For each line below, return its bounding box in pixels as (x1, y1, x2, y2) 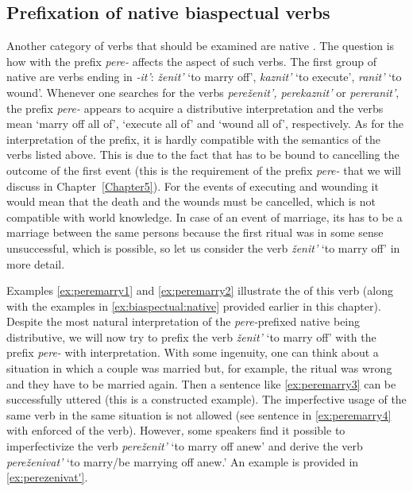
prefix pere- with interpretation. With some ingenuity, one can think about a (6, 344, 379, 361)
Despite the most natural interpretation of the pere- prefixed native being (6, 313, 361, 330)
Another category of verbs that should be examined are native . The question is (6, 37, 395, 54)
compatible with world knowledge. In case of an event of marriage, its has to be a (6, 208, 403, 225)
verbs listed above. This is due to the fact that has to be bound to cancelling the (6, 146, 399, 163)
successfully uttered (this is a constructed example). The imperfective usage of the (6, 391, 407, 408)
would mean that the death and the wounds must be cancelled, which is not (6, 193, 376, 210)
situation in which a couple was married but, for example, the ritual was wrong (6, 360, 392, 377)
